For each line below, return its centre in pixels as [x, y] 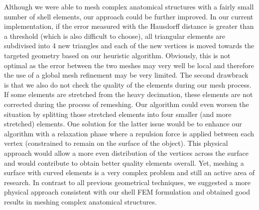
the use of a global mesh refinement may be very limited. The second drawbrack [126, 75]
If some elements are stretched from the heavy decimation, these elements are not [129, 94]
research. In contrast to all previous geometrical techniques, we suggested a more [127, 182]
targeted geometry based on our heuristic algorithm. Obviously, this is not [117, 55]
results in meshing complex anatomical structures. [80, 201]
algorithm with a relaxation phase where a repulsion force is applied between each [129, 133]
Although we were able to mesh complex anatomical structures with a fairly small [129, 6]
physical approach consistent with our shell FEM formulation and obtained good [127, 192]
